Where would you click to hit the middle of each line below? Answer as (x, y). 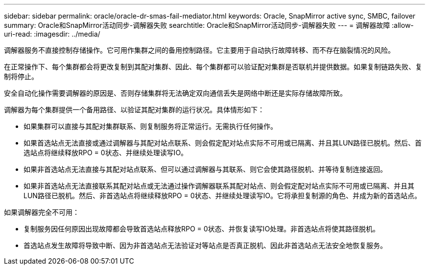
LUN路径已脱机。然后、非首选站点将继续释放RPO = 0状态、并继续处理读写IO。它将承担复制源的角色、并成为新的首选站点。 (222, 196)
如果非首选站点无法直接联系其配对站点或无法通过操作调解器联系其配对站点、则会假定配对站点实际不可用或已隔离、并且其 (219, 186)
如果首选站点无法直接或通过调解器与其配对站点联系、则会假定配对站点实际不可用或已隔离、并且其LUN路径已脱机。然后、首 (223, 143)
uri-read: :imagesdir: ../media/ (52, 34)
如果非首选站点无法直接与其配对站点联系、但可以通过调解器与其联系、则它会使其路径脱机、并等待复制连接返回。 (205, 169)
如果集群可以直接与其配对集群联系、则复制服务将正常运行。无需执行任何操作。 (150, 126)
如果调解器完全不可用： (42, 212)
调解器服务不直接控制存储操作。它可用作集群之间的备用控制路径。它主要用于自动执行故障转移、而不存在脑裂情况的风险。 (199, 50)
